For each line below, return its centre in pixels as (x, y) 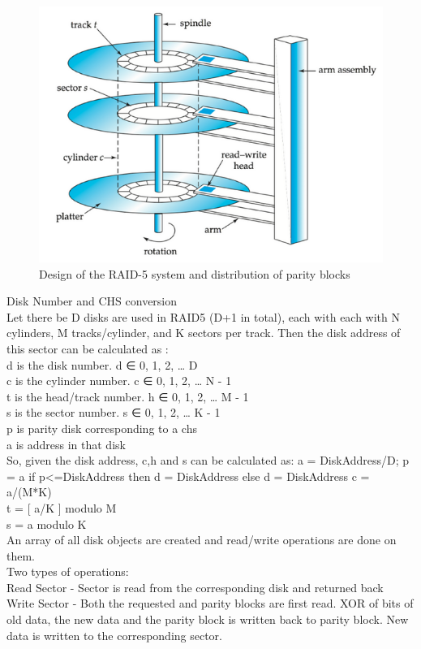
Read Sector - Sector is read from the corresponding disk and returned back (195, 587)
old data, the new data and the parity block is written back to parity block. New (208, 619)
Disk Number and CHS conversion (92, 301)
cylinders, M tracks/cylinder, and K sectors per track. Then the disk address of (204, 333)
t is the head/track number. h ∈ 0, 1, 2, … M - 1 (128, 396)
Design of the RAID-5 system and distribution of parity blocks (195, 273)
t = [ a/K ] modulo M (62, 507)
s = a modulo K (47, 524)
